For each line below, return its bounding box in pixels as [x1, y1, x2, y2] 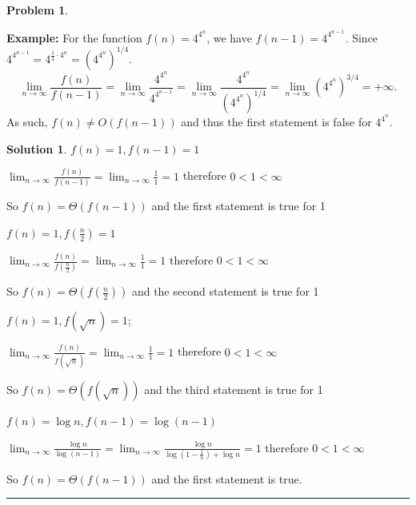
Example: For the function [6, 29, 142, 46]
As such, [6, 113, 48, 130]
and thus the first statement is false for [181, 113, 372, 130]
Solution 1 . [6, 140, 67, 157]
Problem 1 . [6, 2, 69, 18]
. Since [345, 29, 378, 46]
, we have [206, 29, 252, 46]
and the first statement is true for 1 [151, 197, 326, 214]
